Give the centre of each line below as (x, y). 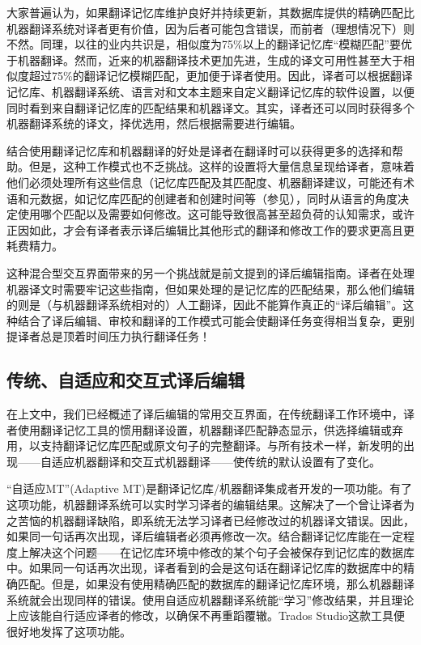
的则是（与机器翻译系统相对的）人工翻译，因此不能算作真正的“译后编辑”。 (205, 305)
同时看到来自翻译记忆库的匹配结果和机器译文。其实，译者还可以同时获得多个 (210, 107)
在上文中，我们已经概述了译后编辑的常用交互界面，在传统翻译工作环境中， (205, 414)
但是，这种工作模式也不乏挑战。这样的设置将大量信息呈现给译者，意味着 (221, 166)
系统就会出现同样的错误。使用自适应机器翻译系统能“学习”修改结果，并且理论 (210, 599)
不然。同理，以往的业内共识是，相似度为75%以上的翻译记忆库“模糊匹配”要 (204, 44)
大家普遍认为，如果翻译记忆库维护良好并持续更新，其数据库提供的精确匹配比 (210, 12)
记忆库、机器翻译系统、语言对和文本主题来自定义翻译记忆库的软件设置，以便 (210, 91)
